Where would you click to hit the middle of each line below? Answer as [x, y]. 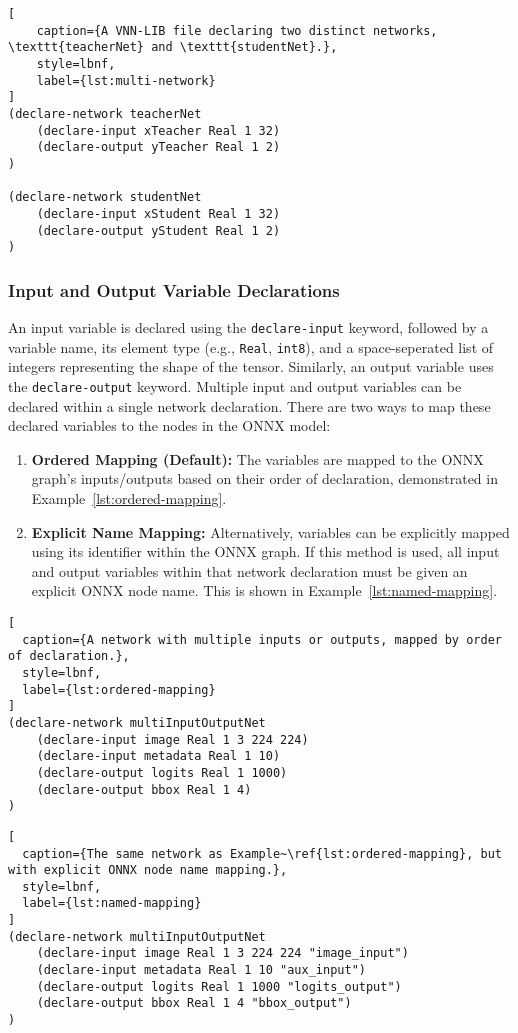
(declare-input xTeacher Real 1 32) [158, 130]
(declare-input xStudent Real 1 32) [158, 213]
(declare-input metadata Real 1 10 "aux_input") [201, 970]
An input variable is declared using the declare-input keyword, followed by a [248, 327]
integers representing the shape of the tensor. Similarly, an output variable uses [251, 366]
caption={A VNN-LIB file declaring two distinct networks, [237, 30]
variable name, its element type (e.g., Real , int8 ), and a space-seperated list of [251, 346]
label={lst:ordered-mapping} [119, 689]
